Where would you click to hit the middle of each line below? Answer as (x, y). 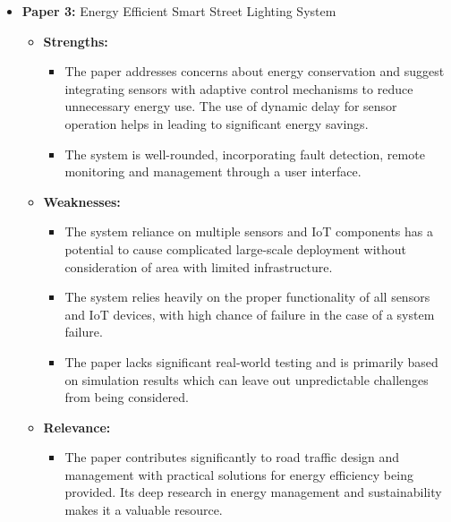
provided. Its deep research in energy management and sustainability (253, 492)
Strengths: (76, 41)
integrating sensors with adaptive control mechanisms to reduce (239, 88)
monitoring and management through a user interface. (213, 171)
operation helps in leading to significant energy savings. (217, 123)
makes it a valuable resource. (144, 510)
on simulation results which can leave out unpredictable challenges (247, 379)
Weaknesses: (82, 201)
